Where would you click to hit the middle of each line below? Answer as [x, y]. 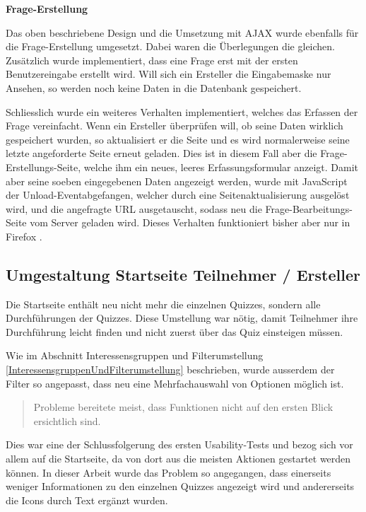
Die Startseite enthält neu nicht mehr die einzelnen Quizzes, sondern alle [163, 304]
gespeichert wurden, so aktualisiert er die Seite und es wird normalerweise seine [178, 139]
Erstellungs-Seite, [43, 167]
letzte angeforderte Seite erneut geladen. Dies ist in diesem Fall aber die [161, 153]
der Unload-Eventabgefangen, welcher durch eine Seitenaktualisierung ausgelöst [178, 195]
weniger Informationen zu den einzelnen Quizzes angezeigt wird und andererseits [180, 486]
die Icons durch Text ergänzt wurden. [87, 500]
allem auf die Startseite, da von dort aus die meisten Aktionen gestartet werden [178, 459]
